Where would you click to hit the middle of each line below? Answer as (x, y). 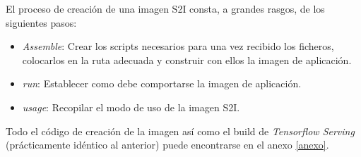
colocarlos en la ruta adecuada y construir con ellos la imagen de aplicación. (187, 59)
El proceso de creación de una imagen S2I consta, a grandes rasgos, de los (165, 8)
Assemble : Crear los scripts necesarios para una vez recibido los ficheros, (178, 46)
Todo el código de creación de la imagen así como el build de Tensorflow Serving (180, 131)
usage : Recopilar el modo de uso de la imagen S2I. (131, 107)
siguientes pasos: (41, 22)
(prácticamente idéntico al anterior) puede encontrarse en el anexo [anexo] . (167, 145)
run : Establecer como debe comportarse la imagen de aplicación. (162, 83)
